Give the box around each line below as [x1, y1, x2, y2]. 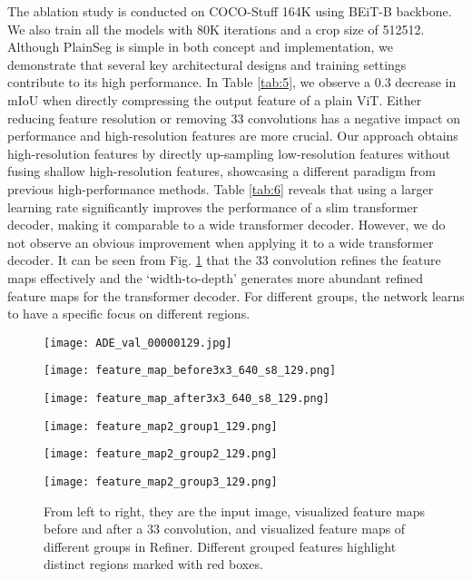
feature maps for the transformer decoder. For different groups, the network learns [7, 286, 465, 305]
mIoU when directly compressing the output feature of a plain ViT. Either [7, 90, 422, 109]
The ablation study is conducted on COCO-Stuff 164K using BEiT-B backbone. [7, 2, 452, 20]
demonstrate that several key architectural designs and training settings [7, 54, 407, 74]
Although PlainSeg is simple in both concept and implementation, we [7, 37, 394, 56]
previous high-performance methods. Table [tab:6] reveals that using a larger [7, 179, 434, 198]
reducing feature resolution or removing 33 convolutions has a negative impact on [7, 108, 460, 127]
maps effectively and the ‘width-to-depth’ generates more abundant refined [7, 268, 423, 287]
